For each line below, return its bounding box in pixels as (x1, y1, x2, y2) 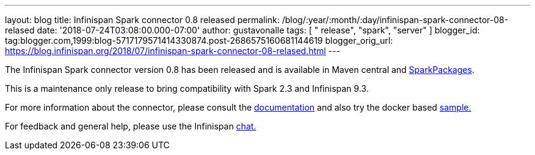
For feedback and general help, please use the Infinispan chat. (5, 121, 257, 131)
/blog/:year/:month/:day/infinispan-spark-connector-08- (282, 15, 509, 25)
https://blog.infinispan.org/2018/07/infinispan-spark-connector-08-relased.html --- (5, 46, 340, 56)
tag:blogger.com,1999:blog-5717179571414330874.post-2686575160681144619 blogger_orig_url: (5, 35, 393, 46)
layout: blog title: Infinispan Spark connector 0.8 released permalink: (5, 15, 280, 25)
